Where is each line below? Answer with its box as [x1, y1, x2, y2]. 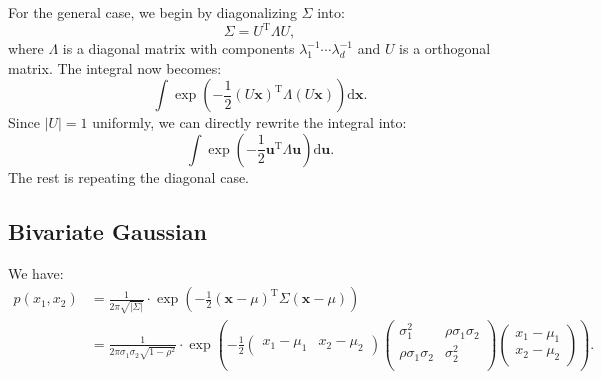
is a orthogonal [399, 38, 491, 59]
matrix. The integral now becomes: [8, 57, 222, 78]
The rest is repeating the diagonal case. [8, 166, 250, 187]
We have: [8, 262, 64, 283]
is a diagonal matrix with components [62, 38, 295, 59]
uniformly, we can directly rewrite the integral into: [92, 112, 407, 133]
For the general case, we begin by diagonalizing [8, 2, 297, 22]
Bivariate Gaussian [8, 215, 207, 246]
